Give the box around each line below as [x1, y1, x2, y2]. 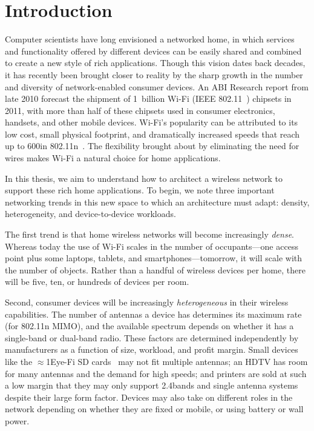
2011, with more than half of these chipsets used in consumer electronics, [5, 104, 275, 116]
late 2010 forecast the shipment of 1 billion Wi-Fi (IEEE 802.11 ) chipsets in [5, 92, 292, 105]
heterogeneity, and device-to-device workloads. [5, 207, 176, 220]
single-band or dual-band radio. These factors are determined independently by [5, 331, 299, 344]
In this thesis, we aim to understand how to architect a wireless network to [5, 172, 283, 184]
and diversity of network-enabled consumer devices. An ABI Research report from [5, 80, 309, 93]
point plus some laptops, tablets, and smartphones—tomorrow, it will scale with [5, 252, 303, 264]
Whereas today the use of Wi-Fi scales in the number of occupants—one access [5, 239, 298, 252]
